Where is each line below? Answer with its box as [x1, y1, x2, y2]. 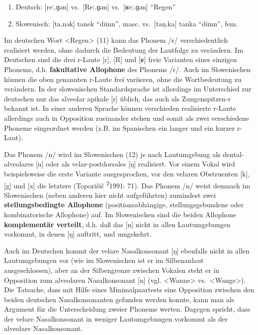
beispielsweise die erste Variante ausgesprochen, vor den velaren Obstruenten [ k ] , [4, 168, 250, 178]
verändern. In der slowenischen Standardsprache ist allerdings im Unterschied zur [4, 84, 252, 94]
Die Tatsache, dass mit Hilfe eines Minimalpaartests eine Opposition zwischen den [4, 284, 255, 295]
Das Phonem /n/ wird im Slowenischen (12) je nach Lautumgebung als [4, 149, 221, 159]
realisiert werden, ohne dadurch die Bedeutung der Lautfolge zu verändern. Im [4, 44, 244, 55]
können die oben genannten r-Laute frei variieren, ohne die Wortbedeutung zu [4, 74, 242, 84]
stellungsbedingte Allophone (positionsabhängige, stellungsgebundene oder [4, 199, 244, 210]
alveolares [4, 159, 34, 169]
